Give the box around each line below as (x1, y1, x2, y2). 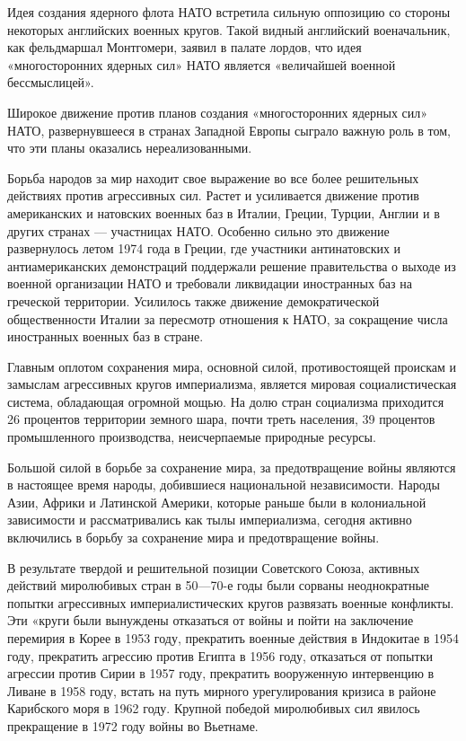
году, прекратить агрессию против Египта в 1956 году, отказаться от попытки (7, 646, 433, 665)
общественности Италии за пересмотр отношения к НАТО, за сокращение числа (7, 309, 448, 328)
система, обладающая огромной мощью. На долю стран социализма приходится (7, 392, 444, 410)
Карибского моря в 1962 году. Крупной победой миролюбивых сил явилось (7, 699, 420, 718)
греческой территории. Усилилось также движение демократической (7, 291, 380, 310)
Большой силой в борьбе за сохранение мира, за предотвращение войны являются (7, 457, 456, 476)
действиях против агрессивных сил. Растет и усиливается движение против (7, 186, 419, 205)
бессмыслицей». (7, 73, 94, 92)
